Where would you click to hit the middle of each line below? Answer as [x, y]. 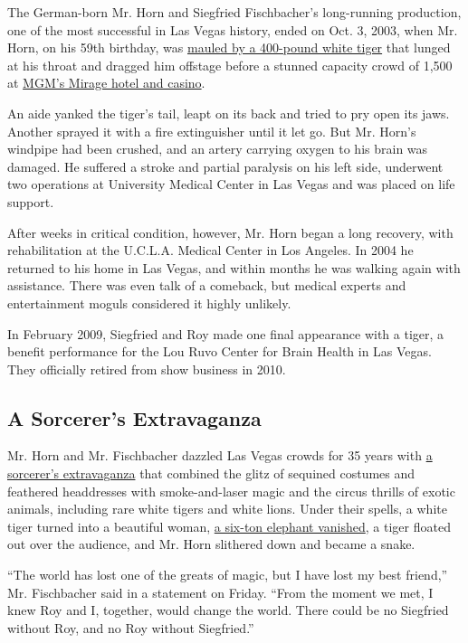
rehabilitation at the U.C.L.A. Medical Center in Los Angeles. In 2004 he [210, 250]
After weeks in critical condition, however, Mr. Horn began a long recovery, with [230, 232]
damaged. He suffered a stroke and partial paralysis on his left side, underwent [225, 166]
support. [31, 201]
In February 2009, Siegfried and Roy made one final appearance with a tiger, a [226, 333]
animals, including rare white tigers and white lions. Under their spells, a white [227, 509]
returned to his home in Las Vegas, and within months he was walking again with [234, 267]
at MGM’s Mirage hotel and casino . [106, 83]
